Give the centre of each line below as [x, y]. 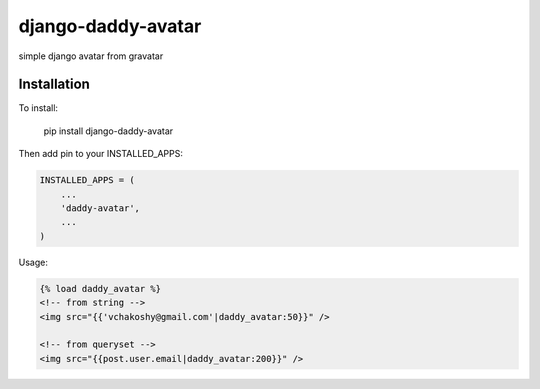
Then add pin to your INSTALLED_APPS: [101, 154]
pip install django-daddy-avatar [108, 131]
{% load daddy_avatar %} [100, 288]
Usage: [33, 262]
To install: [38, 108]
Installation [54, 84]
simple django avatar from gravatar [91, 56]
